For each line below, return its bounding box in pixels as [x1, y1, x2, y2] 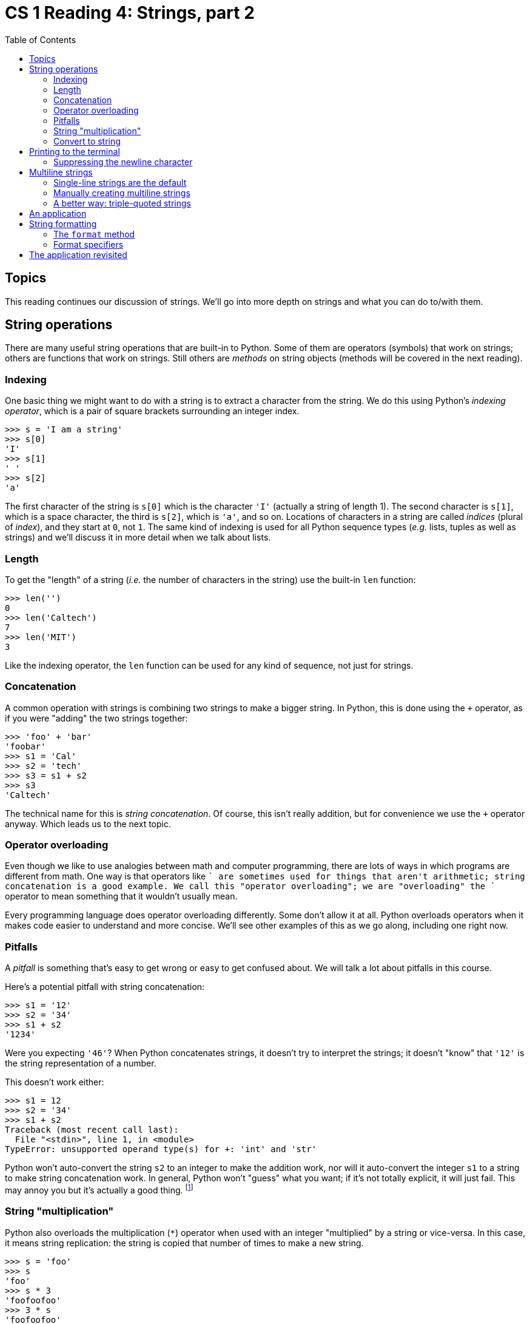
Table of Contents [5, 34, 76, 45]
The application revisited [29, 249, 127, 260]
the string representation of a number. [5, 1058, 156, 1069]
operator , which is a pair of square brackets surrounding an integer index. [5, 406, 300, 417]
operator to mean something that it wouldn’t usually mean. [5, 891, 238, 902]
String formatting [29, 218, 97, 229]
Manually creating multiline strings [53, 187, 190, 198]
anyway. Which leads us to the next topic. [5, 818, 171, 829]
